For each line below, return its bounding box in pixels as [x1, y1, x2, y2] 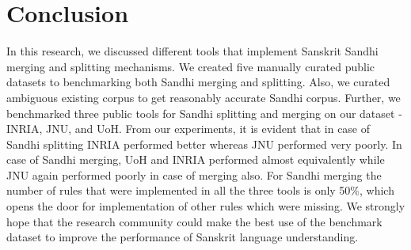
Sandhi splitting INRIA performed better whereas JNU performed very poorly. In [6, 135, 402, 152]
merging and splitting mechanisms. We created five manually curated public [6, 58, 375, 74]
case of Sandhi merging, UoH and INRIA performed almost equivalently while [6, 151, 385, 168]
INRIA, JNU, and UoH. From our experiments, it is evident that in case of [6, 120, 371, 137]
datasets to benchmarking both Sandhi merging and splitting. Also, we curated [6, 74, 390, 90]
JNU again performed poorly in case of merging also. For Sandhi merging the [6, 166, 382, 183]
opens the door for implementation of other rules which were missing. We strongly [6, 198, 405, 214]
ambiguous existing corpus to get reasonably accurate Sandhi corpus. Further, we [6, 89, 401, 105]
